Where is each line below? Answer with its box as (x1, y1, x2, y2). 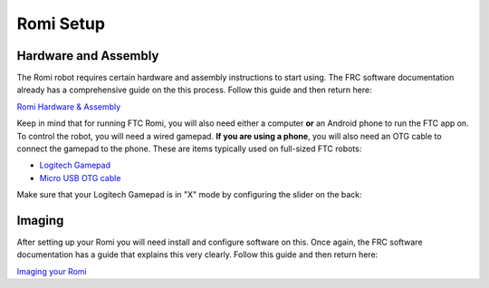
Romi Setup (16, 14, 106, 34)
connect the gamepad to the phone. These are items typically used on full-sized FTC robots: (16, 143, 362, 154)
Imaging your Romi (16, 265, 87, 276)
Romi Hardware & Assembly (16, 101, 121, 112)
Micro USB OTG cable (39, 172, 121, 183)
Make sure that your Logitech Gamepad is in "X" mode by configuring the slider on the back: (16, 189, 362, 200)
